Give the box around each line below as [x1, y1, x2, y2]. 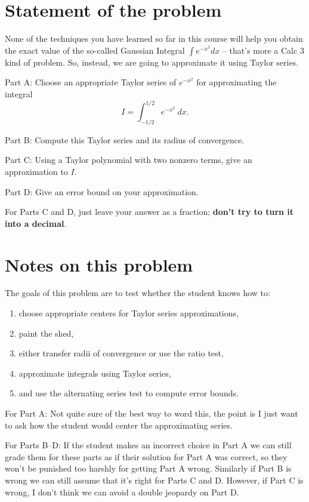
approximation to [5, 165, 68, 177]
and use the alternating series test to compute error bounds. [18, 387, 239, 399]
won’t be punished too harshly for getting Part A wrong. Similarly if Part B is [5, 462, 292, 475]
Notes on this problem [5, 252, 193, 276]
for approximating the [196, 76, 277, 88]
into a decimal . [5, 217, 67, 229]
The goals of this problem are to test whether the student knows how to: [5, 287, 270, 299]
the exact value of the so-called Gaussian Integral [5, 44, 185, 56]
